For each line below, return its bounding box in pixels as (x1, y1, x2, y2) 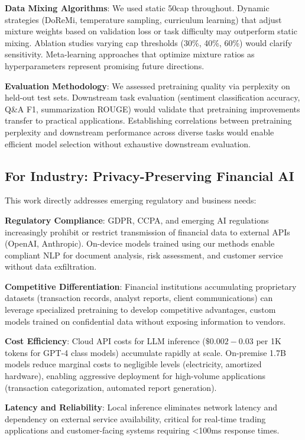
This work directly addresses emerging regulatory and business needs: (5, 194, 257, 206)
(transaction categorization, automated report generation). (5, 381, 217, 393)
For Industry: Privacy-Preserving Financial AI (5, 166, 294, 185)
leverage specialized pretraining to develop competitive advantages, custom (5, 303, 276, 316)
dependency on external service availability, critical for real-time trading (5, 412, 266, 425)
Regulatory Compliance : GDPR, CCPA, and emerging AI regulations (5, 213, 269, 226)
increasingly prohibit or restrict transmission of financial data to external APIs (5, 225, 290, 238)
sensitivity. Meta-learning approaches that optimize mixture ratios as (5, 48, 255, 60)
